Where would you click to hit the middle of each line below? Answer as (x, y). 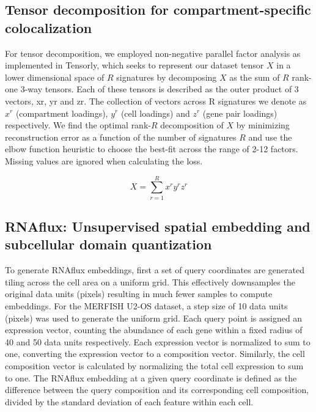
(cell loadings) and (155, 113)
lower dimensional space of (55, 77)
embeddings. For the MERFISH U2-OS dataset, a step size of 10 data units (146, 306)
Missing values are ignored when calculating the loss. (104, 160)
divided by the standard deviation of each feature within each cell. (129, 401)
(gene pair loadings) (240, 113)
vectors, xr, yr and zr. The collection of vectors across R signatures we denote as (156, 101)
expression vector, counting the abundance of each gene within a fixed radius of (154, 330)
